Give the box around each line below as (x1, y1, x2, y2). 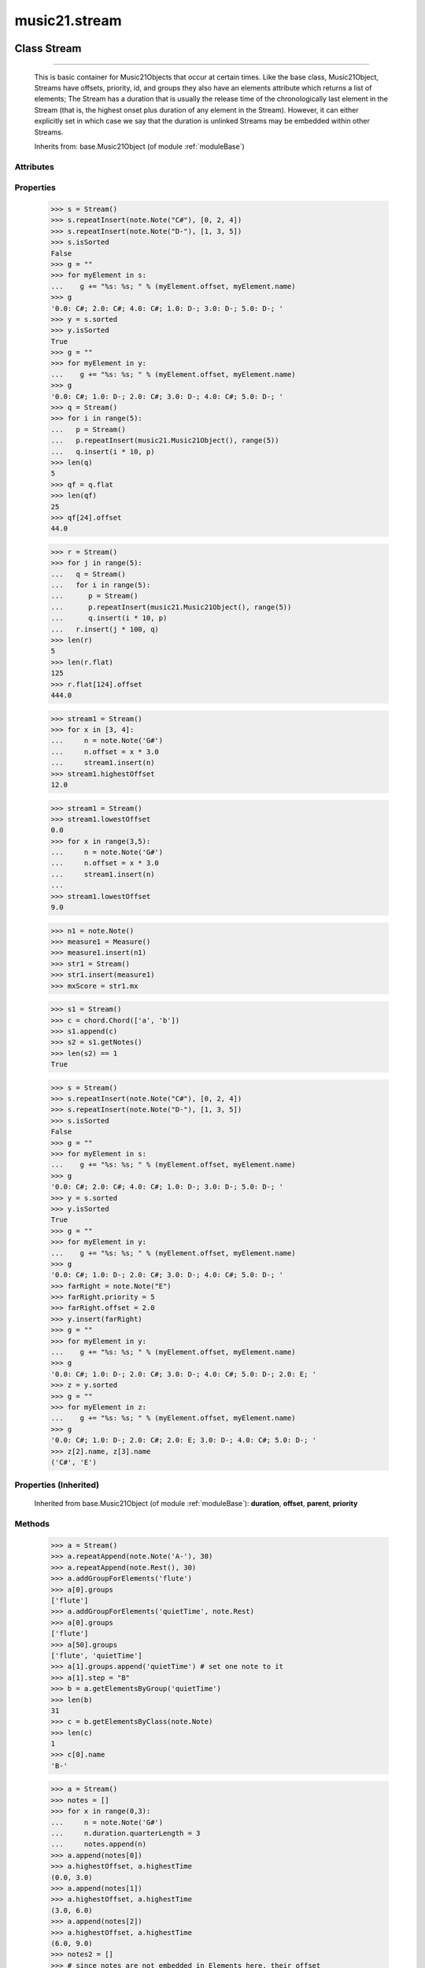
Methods (14, 1519, 50, 1530)
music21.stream (14, 12, 122, 29)
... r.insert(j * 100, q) (50, 624, 159, 634)
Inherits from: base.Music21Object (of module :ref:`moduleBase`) (34, 142, 246, 151)
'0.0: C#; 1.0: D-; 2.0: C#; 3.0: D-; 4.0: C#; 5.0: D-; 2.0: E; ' (50, 1370, 317, 1378)
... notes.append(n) (50, 1840, 147, 1849)
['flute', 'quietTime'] (50, 1651, 143, 1660)
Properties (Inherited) (14, 1480, 100, 1491)
